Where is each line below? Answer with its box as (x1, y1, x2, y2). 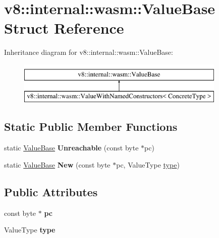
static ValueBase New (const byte (4, 159, 111, 170)
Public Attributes (4, 184, 98, 199)
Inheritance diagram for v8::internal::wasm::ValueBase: (4, 47, 173, 57)
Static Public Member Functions (4, 119, 178, 134)
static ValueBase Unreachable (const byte (4, 142, 139, 153)
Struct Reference (4, 18, 124, 38)
